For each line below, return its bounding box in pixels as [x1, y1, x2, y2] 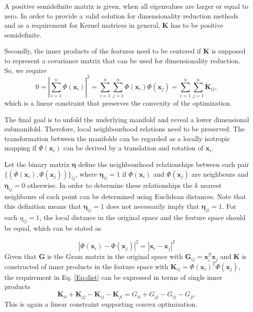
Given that [4, 251, 37, 261]
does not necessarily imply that [106, 201, 200, 211]
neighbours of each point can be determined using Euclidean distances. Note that [4, 191, 246, 202]
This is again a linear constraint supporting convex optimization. [4, 298, 198, 309]
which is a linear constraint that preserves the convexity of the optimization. [4, 97, 232, 108]
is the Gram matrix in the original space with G [47, 251, 191, 261]
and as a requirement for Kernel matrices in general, [4, 20, 160, 30]
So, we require [4, 65, 47, 75]
